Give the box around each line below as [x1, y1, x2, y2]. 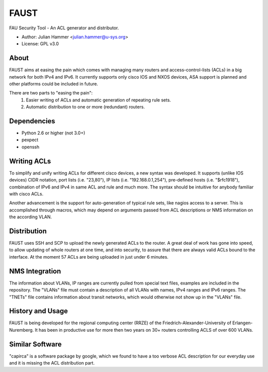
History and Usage [9, 307, 68, 315]
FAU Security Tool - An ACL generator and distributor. [9, 25, 119, 31]
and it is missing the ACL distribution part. [9, 360, 95, 366]
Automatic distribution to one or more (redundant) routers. [26, 104, 145, 110]
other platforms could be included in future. [9, 81, 98, 87]
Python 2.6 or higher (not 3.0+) [21, 130, 85, 136]
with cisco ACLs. [9, 190, 44, 196]
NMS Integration [9, 267, 62, 276]
